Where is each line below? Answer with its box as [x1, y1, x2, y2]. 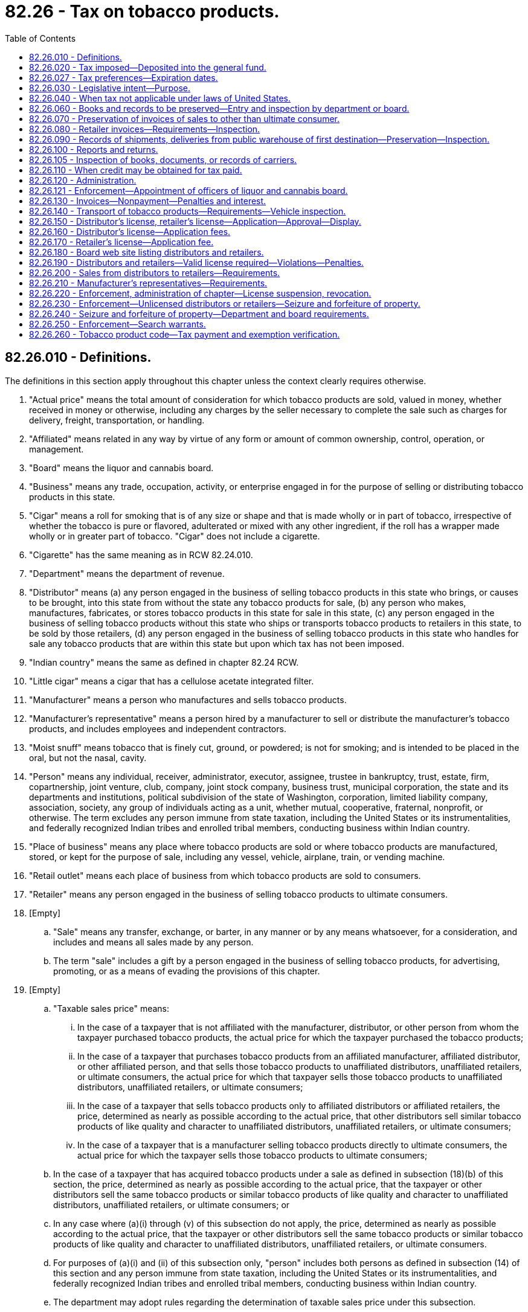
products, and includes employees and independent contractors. [29, 723, 286, 734]
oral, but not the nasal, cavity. [29, 752, 147, 763]
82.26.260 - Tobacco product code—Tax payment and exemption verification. [29, 329, 340, 339]
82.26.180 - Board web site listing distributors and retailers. [29, 246, 264, 257]
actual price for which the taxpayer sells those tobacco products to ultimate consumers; [77, 1150, 428, 1160]
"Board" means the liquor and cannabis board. [29, 462, 214, 473]
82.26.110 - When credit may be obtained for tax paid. [29, 164, 242, 175]
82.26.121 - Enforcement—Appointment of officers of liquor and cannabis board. [29, 185, 348, 196]
